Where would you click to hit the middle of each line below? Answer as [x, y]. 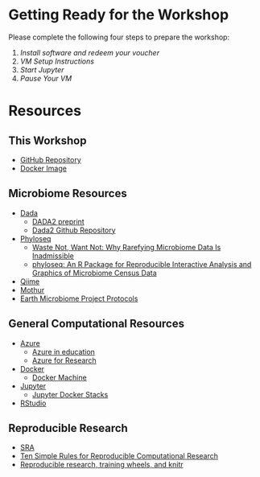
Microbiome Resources [68, 193]
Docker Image [43, 168]
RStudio [33, 403]
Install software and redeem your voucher [89, 52]
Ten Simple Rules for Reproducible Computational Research [119, 456]
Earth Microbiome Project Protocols [79, 298]
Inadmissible [53, 256]
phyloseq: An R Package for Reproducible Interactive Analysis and [142, 264]
